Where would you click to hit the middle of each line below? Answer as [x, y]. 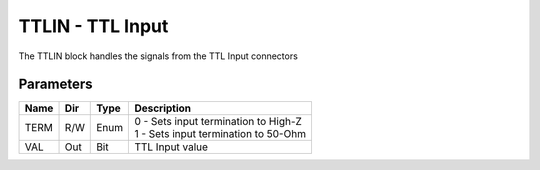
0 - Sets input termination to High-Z [218, 122]
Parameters [55, 84]
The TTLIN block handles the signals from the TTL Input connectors [158, 56]
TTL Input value [171, 147]
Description [163, 108]
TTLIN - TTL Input [93, 26]
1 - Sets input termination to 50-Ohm [220, 134]
